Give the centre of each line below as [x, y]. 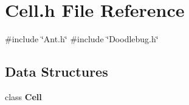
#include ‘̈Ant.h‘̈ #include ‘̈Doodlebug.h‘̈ [82, 39]
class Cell [23, 96]
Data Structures [57, 72]
